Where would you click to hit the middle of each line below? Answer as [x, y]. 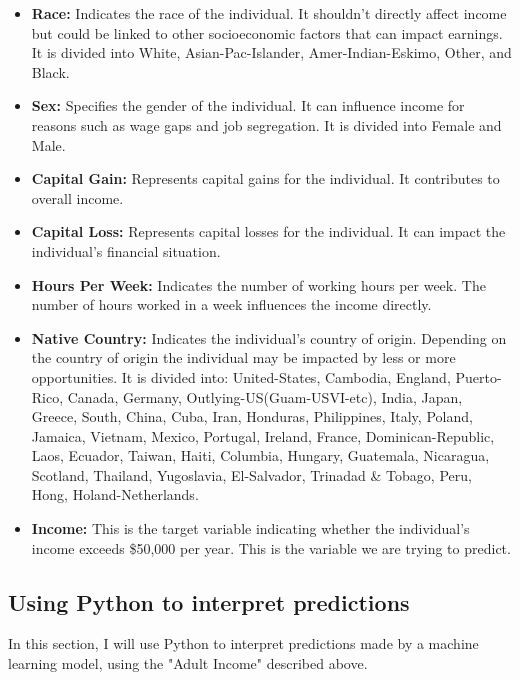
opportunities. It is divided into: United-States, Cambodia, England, [241, 376]
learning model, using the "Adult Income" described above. [188, 663]
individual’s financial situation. [126, 250]
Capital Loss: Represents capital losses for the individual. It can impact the [268, 231]
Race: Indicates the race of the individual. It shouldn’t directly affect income [269, 13]
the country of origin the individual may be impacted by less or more [243, 357]
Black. [50, 71]
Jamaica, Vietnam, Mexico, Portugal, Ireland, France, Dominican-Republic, [263, 435]
